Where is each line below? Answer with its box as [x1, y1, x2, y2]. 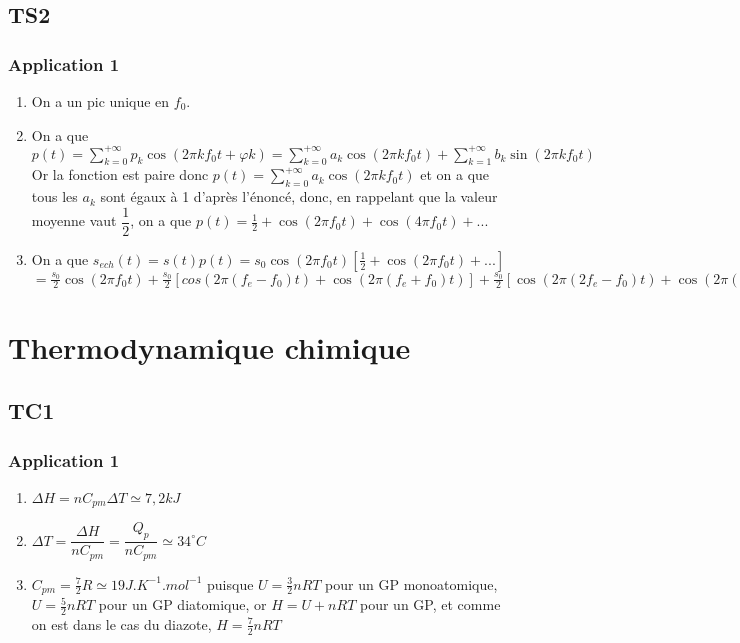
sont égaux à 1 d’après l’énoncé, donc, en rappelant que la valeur [100, 186, 498, 207]
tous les [31, 186, 78, 207]
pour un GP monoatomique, [325, 573, 498, 594]
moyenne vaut [31, 210, 117, 231]
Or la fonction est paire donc [31, 164, 209, 185]
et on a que [420, 164, 490, 185]
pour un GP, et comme [360, 594, 501, 615]
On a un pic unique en [31, 91, 170, 111]
